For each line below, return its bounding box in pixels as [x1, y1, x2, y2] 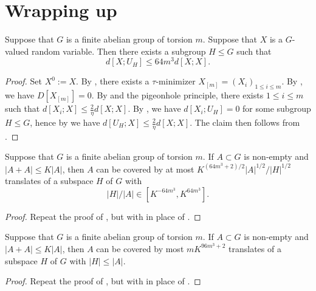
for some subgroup [242, 102, 311, 115]
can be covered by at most [96, 162, 194, 175]
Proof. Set [5, 75, 42, 87]
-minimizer [156, 75, 196, 87]
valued [5, 44, 29, 57]
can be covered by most [96, 242, 184, 255]
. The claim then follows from [190, 116, 300, 129]
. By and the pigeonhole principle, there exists [91, 89, 264, 101]
